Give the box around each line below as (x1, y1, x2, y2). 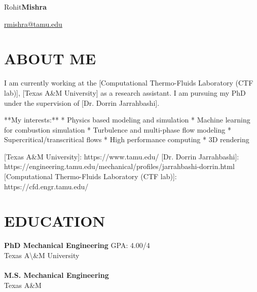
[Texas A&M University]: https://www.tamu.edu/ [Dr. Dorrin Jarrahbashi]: (4, 151, 239, 161)
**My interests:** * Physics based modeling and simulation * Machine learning (4, 114, 250, 125)
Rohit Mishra (4, 2, 47, 12)
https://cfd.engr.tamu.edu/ (4, 181, 89, 191)
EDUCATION (4, 211, 105, 231)
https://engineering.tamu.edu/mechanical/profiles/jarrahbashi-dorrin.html (4, 161, 235, 172)
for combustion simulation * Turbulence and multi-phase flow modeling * (4, 124, 231, 135)
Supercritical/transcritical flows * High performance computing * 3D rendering (4, 134, 249, 145)
